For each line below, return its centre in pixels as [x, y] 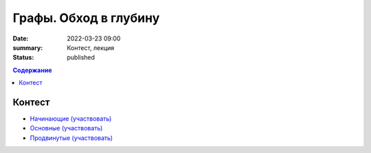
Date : [21, 38]
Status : [23, 58]
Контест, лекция [91, 47]
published [81, 58]
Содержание [32, 70]
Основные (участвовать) [66, 128]
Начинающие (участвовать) [71, 119]
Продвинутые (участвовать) [71, 138]
